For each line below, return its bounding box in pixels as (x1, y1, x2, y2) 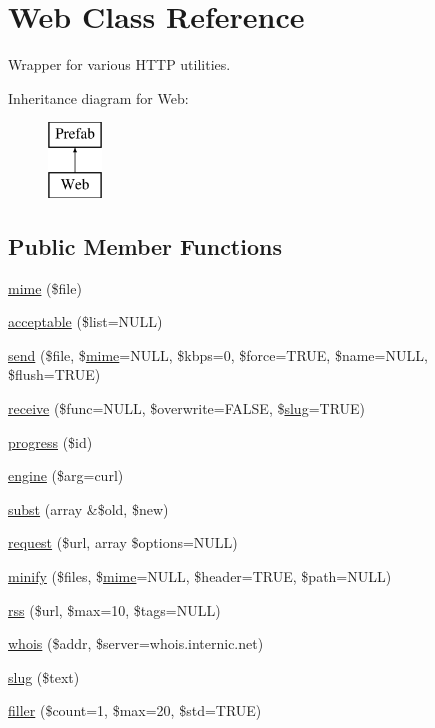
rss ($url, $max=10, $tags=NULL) (8, 599, 221, 620)
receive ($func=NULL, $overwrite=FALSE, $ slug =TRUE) (8, 398, 366, 419)
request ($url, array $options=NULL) (8, 532, 238, 553)
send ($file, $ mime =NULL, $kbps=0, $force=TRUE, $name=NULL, (8, 344, 428, 365)
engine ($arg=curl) (8, 465, 124, 486)
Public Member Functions (8, 230, 282, 261)
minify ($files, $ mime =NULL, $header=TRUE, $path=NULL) (8, 566, 392, 587)
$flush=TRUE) (8, 364, 101, 385)
